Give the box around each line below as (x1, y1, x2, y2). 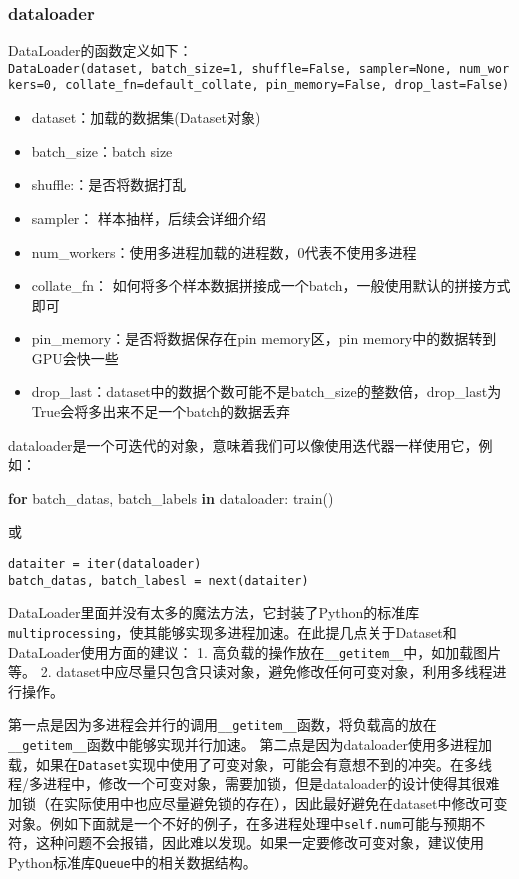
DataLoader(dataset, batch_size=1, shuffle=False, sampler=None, (8, 61, 452, 76)
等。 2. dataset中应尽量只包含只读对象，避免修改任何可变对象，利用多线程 (8, 661, 493, 682)
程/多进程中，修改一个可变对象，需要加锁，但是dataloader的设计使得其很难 (8, 773, 500, 794)
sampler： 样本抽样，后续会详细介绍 (31, 207, 267, 228)
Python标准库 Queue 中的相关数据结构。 (8, 851, 257, 872)
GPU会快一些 (31, 347, 119, 368)
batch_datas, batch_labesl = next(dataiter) (8, 573, 309, 588)
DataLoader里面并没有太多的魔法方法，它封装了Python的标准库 (8, 602, 420, 623)
